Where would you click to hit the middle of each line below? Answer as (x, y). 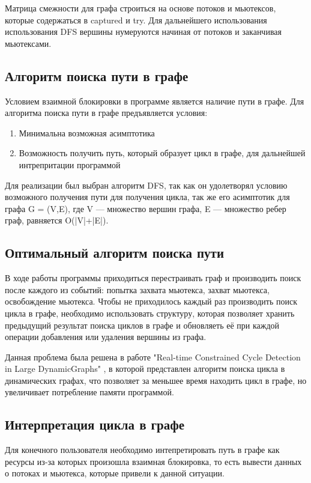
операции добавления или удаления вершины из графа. (106, 337)
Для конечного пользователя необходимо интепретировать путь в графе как (142, 450)
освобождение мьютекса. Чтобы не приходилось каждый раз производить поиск (151, 301)
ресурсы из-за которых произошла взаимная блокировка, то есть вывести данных (153, 461)
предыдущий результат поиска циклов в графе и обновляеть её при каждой (142, 325)
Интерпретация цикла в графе (95, 424)
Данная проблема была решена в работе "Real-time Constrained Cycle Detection (153, 357)
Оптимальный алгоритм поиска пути (114, 253)
